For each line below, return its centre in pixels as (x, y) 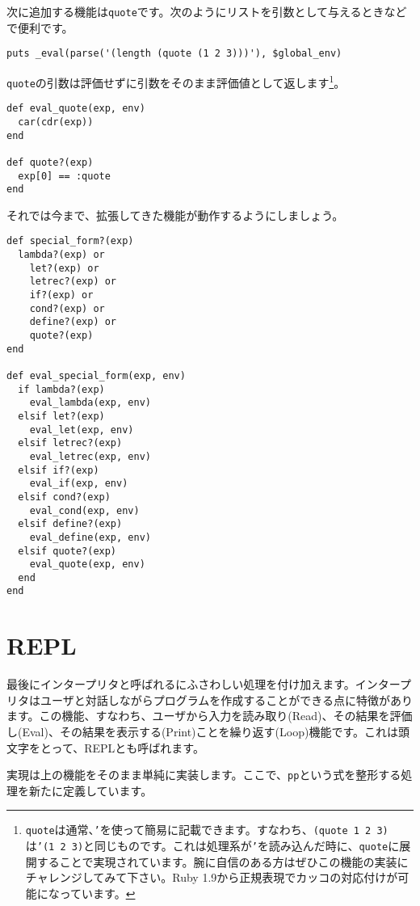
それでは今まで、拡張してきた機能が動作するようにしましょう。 (175, 215)
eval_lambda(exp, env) (90, 403)
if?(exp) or (61, 295)
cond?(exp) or (67, 308)
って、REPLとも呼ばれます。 (128, 747)
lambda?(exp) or (61, 255)
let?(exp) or (64, 268)
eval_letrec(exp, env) (90, 456)
